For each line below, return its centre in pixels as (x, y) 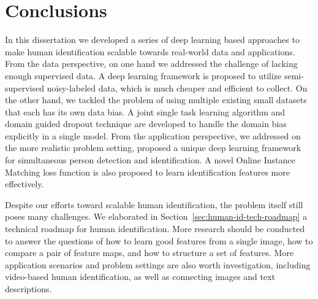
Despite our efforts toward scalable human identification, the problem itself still (154, 204)
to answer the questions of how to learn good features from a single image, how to (159, 240)
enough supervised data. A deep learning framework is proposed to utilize (143, 75)
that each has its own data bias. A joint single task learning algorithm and (145, 111)
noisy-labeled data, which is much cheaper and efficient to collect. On (177, 87)
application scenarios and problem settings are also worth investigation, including (158, 264)
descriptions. (28, 289)
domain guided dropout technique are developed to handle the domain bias (146, 124)
